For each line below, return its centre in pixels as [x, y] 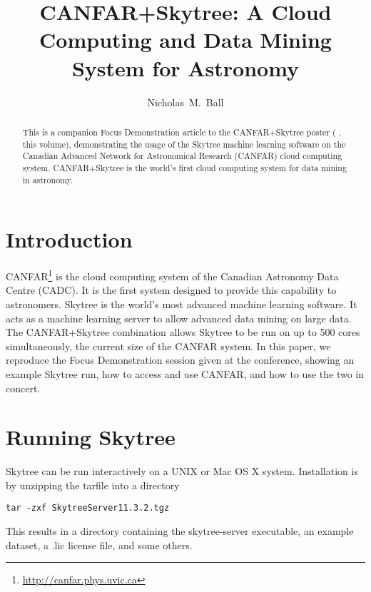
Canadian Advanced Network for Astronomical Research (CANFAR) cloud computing [182, 156]
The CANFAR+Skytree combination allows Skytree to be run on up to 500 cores [183, 332]
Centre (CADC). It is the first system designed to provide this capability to [171, 290]
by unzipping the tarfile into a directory [93, 485]
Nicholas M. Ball [185, 102]
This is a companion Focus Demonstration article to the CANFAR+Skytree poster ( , [182, 132]
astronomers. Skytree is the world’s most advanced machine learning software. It [182, 303]
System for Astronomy [185, 67]
